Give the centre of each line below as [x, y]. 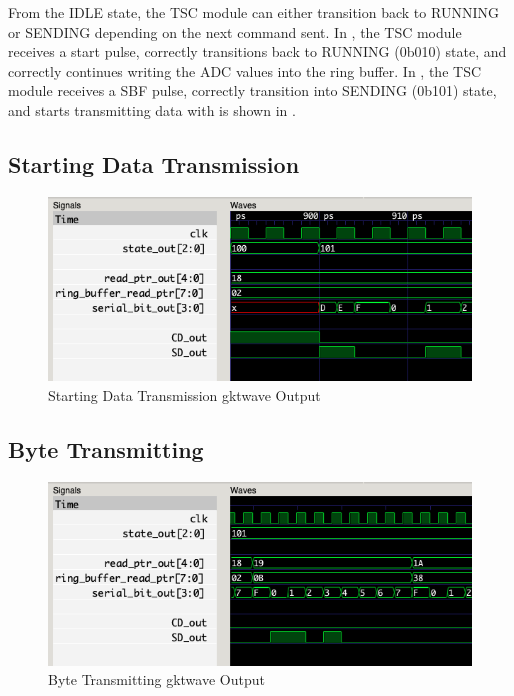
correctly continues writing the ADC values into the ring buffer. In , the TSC [245, 70]
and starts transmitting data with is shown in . [152, 109]
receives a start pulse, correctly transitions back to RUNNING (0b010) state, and [257, 51]
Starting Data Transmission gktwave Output [184, 394]
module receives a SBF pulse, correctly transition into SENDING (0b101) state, [252, 90]
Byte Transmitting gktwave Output [156, 679]
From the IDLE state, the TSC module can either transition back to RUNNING [253, 12]
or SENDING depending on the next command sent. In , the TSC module [235, 31]
